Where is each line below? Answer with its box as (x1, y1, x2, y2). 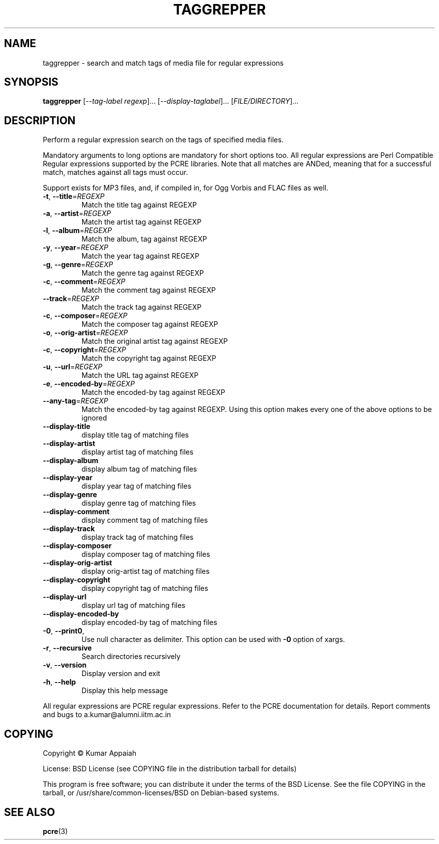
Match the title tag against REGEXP (81, 200, 197, 209)
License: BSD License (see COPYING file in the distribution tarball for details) (43, 764, 297, 773)
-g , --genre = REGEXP (43, 260, 113, 269)
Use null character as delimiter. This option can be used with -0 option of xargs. (81, 635, 345, 644)
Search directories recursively (81, 652, 181, 661)
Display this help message (81, 686, 168, 695)
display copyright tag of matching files (81, 584, 208, 593)
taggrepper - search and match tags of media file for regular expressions (43, 58, 284, 67)
